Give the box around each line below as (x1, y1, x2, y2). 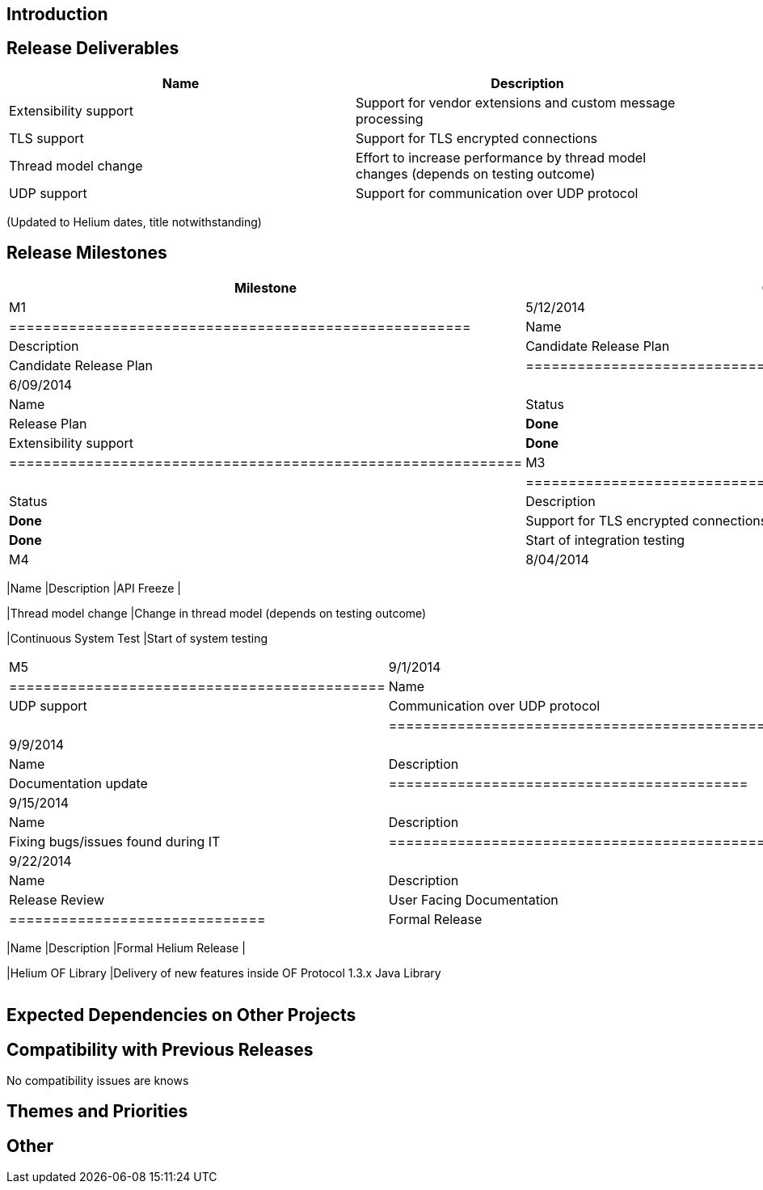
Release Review (9, 891, 105, 908)
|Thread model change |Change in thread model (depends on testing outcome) (6, 606, 427, 620)
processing (356, 110, 424, 127)
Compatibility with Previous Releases (6, 1039, 314, 1060)
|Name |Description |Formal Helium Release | (6, 940, 246, 955)
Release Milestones (6, 243, 167, 264)
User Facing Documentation (388, 891, 559, 908)
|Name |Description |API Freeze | (6, 580, 181, 595)
